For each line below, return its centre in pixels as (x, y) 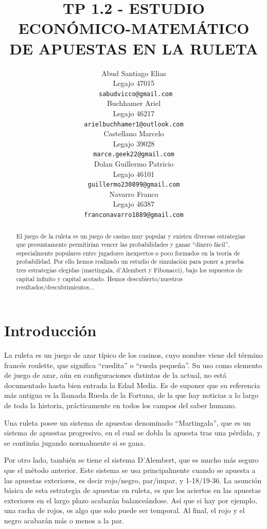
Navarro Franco (134, 194)
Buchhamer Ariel (134, 103)
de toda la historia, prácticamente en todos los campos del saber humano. (120, 405)
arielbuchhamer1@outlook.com (134, 124)
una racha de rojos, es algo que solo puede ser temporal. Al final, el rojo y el (124, 510)
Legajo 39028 (134, 143)
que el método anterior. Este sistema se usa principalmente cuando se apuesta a (130, 470)
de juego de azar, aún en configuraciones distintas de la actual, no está (115, 375)
